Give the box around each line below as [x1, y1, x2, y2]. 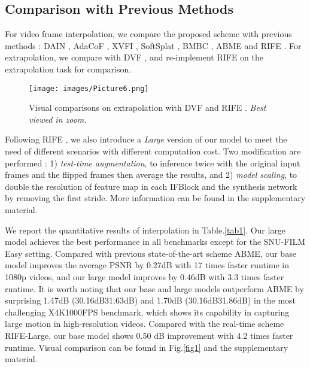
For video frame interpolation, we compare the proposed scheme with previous [5, 28, 292, 40]
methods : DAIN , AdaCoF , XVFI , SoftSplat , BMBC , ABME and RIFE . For [5, 39, 302, 51]
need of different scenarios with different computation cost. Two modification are [5, 145, 301, 157]
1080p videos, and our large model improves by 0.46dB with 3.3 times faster [5, 270, 284, 283]
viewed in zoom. [29, 113, 87, 125]
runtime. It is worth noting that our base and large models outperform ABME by [5, 282, 304, 295]
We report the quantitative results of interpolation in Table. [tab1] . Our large [5, 223, 286, 236]
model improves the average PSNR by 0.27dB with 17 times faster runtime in [5, 259, 289, 271]
